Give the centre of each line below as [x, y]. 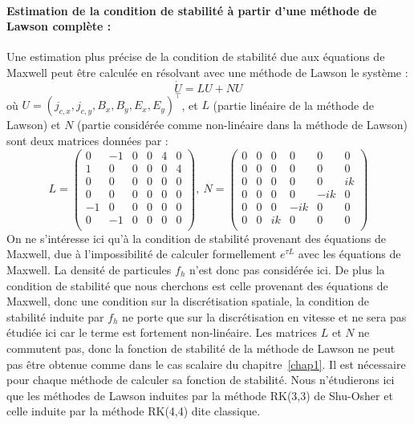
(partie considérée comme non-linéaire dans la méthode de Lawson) [243, 125]
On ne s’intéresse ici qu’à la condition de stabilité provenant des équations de [197, 238]
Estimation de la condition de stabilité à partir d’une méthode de [192, 10]
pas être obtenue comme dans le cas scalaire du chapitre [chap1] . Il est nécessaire [206, 364]
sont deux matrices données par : [87, 140]
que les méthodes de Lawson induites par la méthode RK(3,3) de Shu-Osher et [200, 395]
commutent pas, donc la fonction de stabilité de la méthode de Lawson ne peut [201, 348]
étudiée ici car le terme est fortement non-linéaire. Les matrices [162, 332]
